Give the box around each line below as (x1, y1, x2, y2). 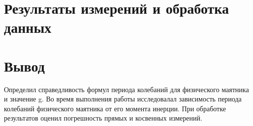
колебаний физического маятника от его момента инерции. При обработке (4, 103, 226, 113)
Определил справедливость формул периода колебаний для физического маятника (4, 84, 249, 94)
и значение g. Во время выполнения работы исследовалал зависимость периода (4, 94, 242, 104)
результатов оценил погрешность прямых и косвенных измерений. (4, 113, 202, 123)
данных (4, 17, 52, 37)
